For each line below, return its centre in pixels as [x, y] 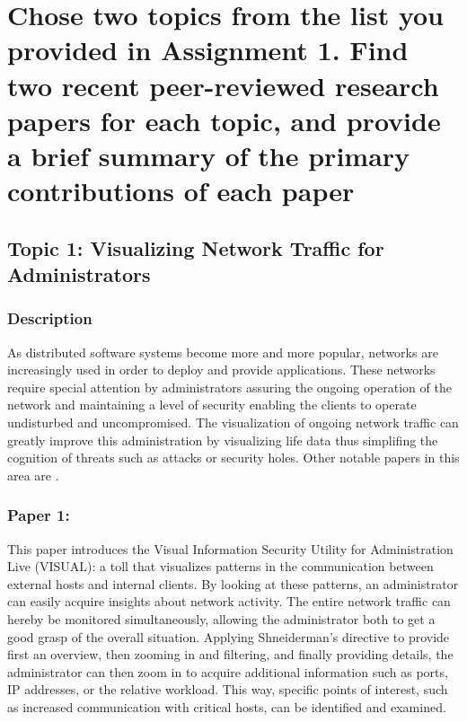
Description [50, 318]
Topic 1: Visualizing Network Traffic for [196, 247]
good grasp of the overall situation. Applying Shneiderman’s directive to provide [229, 636]
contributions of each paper [181, 191]
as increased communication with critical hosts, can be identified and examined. [227, 707]
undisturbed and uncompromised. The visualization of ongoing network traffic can [233, 423]
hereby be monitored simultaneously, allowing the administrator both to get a [221, 619]
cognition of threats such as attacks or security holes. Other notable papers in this [233, 458]
